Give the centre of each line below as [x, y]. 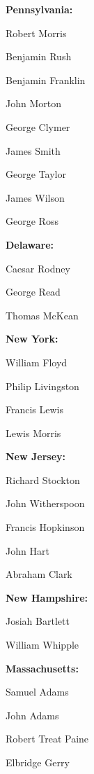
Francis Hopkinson [45, 527]
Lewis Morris [33, 433]
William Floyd [37, 362]
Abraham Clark [39, 574]
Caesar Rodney [38, 268]
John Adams [32, 715]
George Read [33, 292]
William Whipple [42, 645]
